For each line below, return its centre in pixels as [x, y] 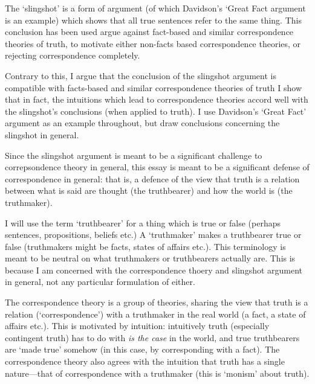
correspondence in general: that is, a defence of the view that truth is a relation [152, 178]
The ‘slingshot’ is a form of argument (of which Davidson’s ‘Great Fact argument [155, 8]
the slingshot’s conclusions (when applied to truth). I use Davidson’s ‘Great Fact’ [156, 111]
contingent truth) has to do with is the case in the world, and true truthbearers [152, 337]
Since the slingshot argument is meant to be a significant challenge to [134, 155]
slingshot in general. [42, 134]
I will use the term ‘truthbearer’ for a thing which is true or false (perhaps [143, 222]
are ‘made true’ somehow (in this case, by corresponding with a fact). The [142, 349]
